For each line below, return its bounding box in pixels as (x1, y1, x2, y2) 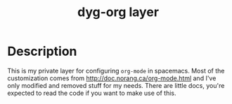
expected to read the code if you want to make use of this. (7, 89, 176, 97)
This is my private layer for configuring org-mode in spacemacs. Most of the (7, 66, 225, 75)
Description (7, 43, 77, 59)
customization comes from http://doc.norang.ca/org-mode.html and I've (7, 74, 217, 82)
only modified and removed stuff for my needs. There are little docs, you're (7, 81, 225, 89)
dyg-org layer (77, 4, 160, 20)
